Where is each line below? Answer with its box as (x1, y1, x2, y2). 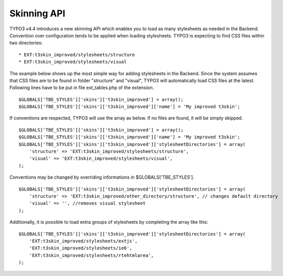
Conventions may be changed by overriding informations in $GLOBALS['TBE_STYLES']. (9, 174, 194, 180)
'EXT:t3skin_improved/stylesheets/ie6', (29, 245, 133, 251)
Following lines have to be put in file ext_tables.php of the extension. (9, 84, 154, 91)
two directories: (9, 40, 43, 46)
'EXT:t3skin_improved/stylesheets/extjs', (29, 238, 138, 244)
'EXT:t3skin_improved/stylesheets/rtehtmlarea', (29, 252, 154, 258)
